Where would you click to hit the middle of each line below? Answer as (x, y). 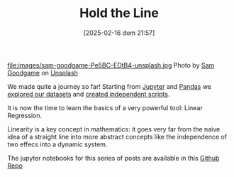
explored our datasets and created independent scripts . (89, 94)
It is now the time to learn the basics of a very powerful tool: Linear (105, 107)
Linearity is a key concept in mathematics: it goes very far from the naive (114, 129)
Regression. (25, 115)
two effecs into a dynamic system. (57, 144)
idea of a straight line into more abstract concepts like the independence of (117, 136)
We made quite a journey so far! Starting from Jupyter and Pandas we (109, 86)
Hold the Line (119, 13)
